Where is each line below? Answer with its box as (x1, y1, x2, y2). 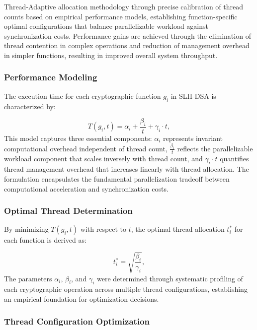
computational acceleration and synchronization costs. (4, 183, 169, 194)
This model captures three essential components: (4, 133, 152, 143)
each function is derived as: (4, 235, 86, 245)
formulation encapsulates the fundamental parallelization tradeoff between (4, 174, 230, 184)
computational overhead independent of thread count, (4, 143, 168, 153)
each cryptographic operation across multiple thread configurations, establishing (4, 284, 248, 294)
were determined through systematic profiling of (96, 273, 243, 283)
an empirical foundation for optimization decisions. (4, 294, 159, 304)
